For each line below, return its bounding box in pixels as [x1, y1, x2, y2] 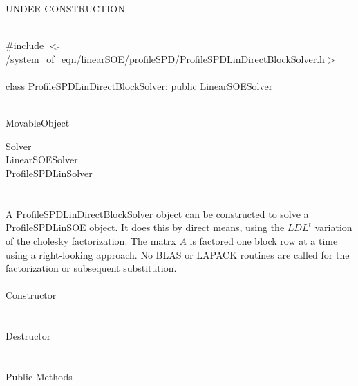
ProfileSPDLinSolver [6, 165, 93, 180]
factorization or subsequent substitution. [6, 261, 177, 275]
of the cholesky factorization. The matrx [6, 233, 176, 248]
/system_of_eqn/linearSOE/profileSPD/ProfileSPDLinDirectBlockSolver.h [6, 51, 325, 66]
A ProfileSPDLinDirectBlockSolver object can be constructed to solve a [6, 206, 309, 221]
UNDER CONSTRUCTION [6, 1, 125, 15]
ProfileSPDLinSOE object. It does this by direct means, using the [6, 220, 285, 235]
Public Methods [6, 369, 73, 383]
